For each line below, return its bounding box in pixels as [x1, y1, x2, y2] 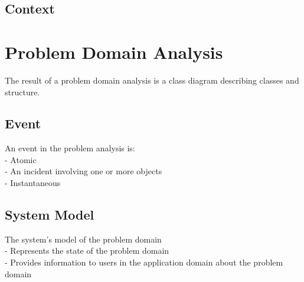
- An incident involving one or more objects [5, 165, 162, 177]
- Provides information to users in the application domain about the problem [5, 256, 283, 268]
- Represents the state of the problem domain [5, 244, 169, 257]
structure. [5, 85, 40, 98]
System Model [5, 205, 94, 224]
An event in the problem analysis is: [5, 142, 135, 154]
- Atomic [5, 153, 37, 165]
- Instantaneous [5, 177, 61, 189]
